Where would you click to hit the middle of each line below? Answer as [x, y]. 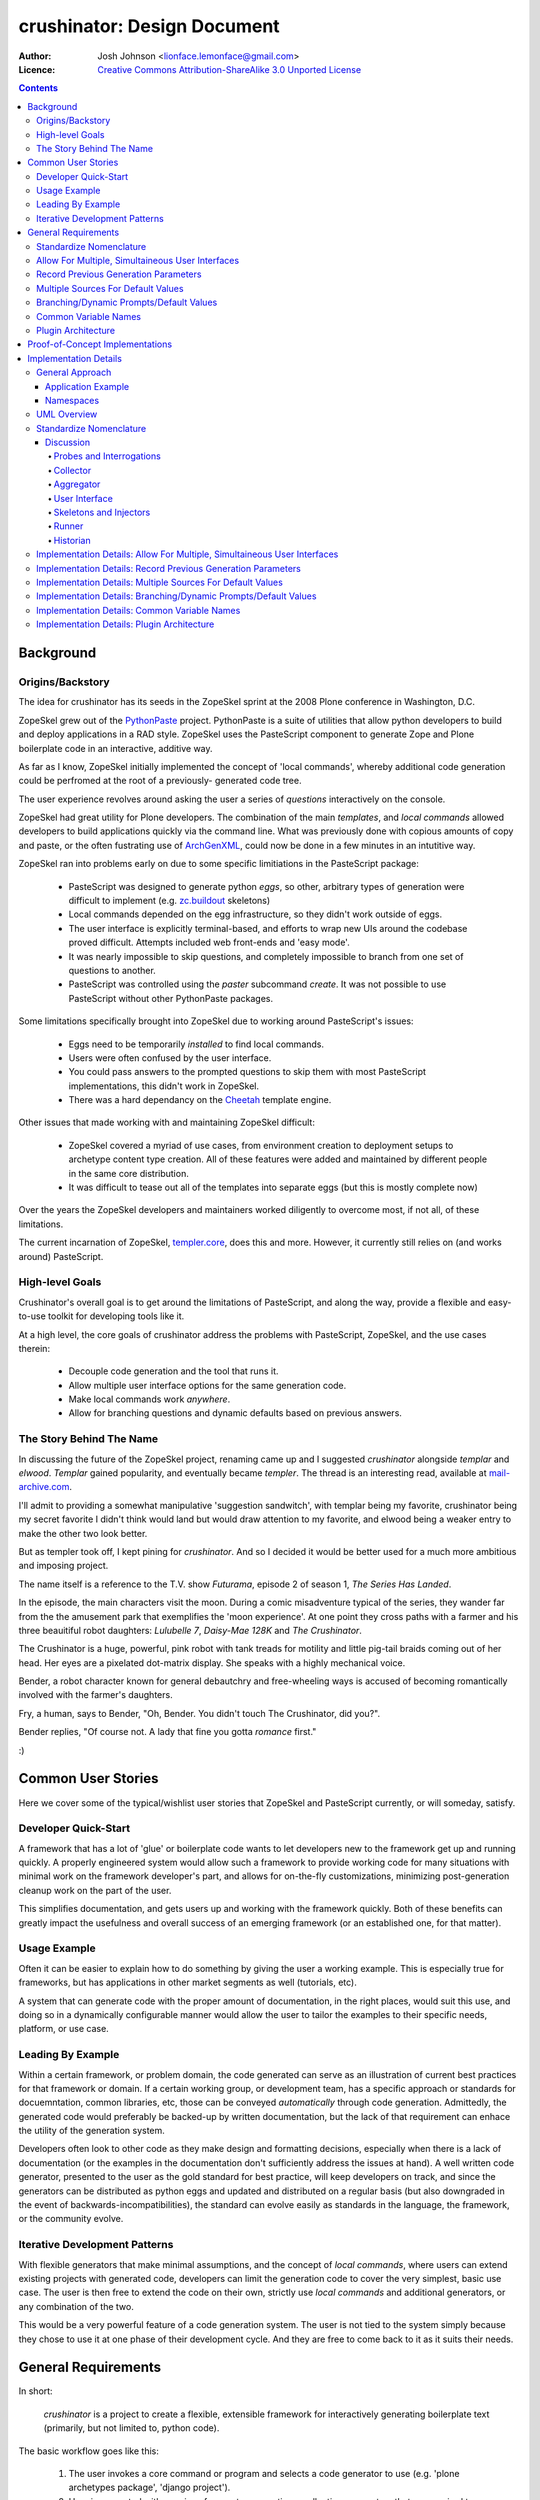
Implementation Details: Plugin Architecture [125, 624]
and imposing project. [63, 1566]
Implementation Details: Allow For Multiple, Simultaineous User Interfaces [187, 554]
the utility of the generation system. [91, 2131]
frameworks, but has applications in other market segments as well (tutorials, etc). [187, 1982]
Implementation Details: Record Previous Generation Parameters [169, 568]
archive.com [44, 1487]
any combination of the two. [76, 2306]
